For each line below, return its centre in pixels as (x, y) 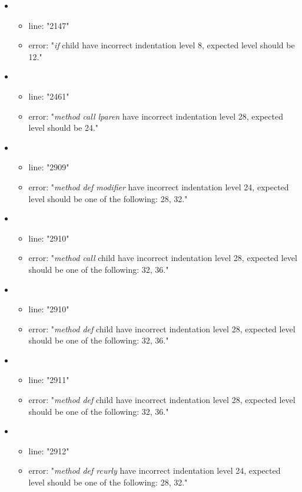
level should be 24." (64, 128)
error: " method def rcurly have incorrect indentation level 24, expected (155, 470)
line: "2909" (49, 167)
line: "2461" (49, 96)
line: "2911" (49, 380)
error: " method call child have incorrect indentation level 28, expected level (163, 258)
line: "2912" (49, 450)
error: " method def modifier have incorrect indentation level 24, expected (159, 186)
